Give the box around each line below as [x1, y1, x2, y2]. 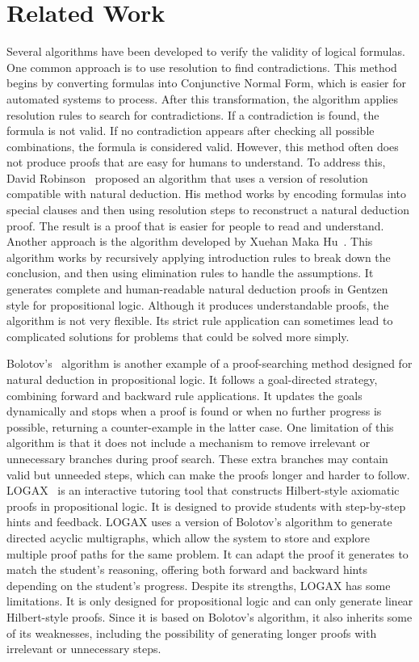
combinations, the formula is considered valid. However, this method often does [6, 137, 399, 154]
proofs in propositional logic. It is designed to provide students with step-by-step [6, 497, 406, 514]
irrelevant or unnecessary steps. [6, 640, 161, 657]
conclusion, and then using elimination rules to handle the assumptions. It [6, 264, 374, 281]
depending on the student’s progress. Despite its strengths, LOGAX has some [6, 576, 391, 593]
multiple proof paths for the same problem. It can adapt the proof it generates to [6, 545, 409, 562]
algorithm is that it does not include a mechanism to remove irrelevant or [6, 434, 371, 451]
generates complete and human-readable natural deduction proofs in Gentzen [6, 280, 388, 297]
